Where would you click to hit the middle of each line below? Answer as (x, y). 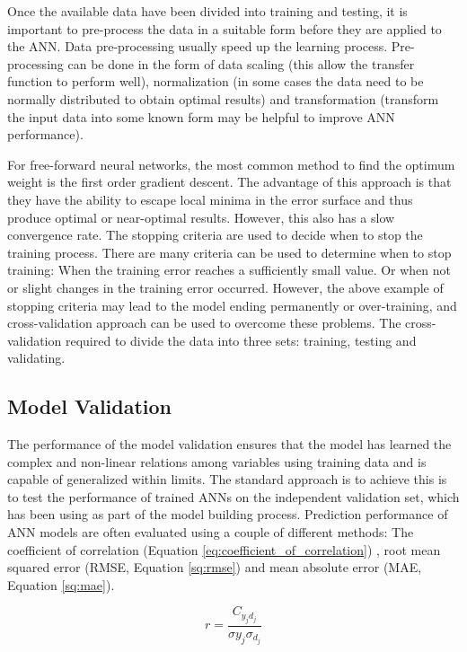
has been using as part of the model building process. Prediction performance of (228, 514)
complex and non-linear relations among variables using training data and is (217, 461)
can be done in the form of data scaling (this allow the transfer (241, 63)
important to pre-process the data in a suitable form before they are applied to (225, 28)
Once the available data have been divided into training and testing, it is (207, 11)
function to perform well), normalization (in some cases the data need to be (216, 81)
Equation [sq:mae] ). (61, 584)
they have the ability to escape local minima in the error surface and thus (210, 199)
